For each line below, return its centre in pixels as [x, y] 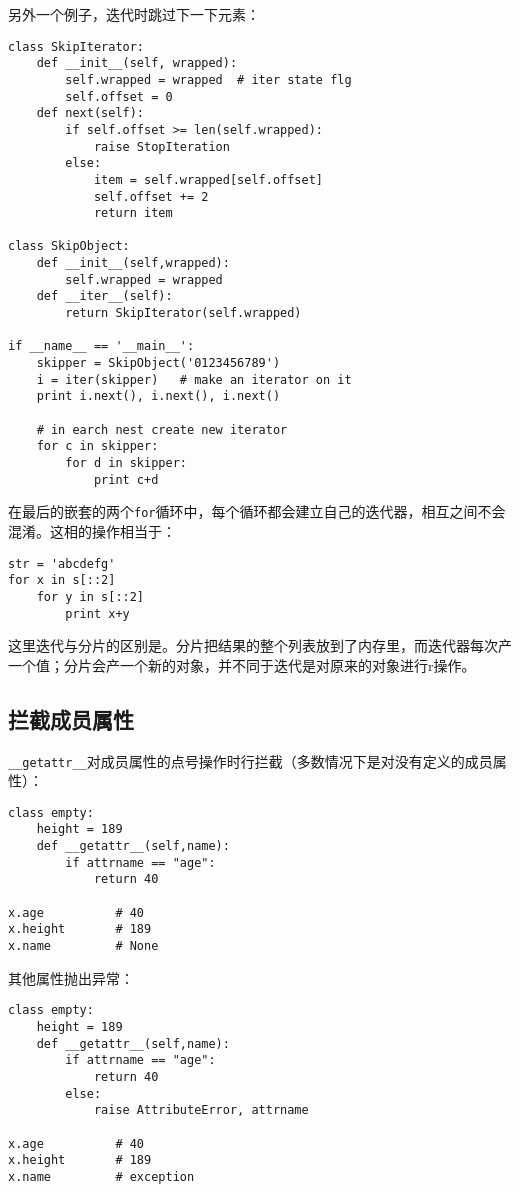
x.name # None [83, 946]
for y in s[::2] [90, 596]
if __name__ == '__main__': [101, 346]
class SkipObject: [69, 246]
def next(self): [90, 113]
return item [133, 213]
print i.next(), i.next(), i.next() [158, 396]
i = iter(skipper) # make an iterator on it [194, 379]
